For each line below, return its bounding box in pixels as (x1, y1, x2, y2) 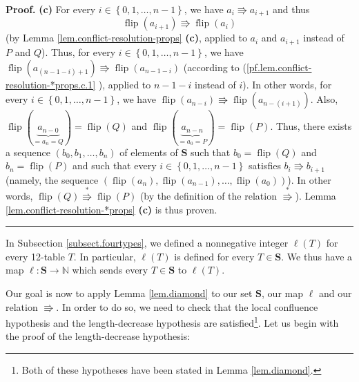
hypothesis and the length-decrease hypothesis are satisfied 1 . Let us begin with (6, 314, 339, 330)
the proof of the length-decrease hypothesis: (6, 329, 191, 343)
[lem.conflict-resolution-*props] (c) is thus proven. (6, 202, 217, 216)
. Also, (310, 92, 338, 106)
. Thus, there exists (270, 119, 352, 133)
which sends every (72, 262, 148, 277)
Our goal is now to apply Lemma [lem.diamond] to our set (6, 285, 253, 300)
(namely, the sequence (6, 172, 99, 187)
